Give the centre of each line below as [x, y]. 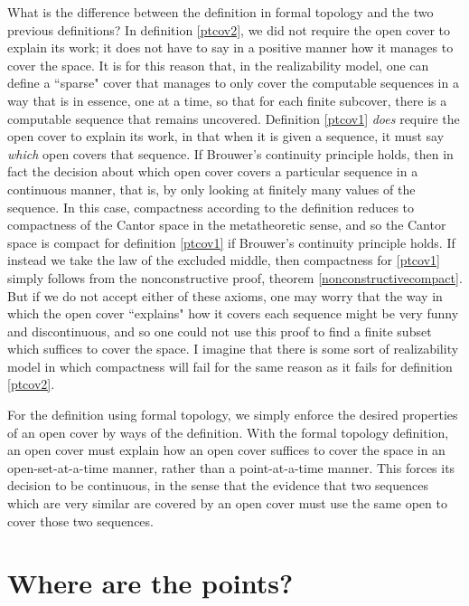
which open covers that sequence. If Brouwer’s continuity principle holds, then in [230, 153]
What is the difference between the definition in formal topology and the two [220, 12]
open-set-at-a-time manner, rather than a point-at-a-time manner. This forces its [231, 467]
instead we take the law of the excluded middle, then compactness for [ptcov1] [224, 260]
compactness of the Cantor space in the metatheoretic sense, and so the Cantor [227, 225]
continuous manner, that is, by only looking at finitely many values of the [211, 189]
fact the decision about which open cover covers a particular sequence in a [213, 171]
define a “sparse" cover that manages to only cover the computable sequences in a [233, 83]
